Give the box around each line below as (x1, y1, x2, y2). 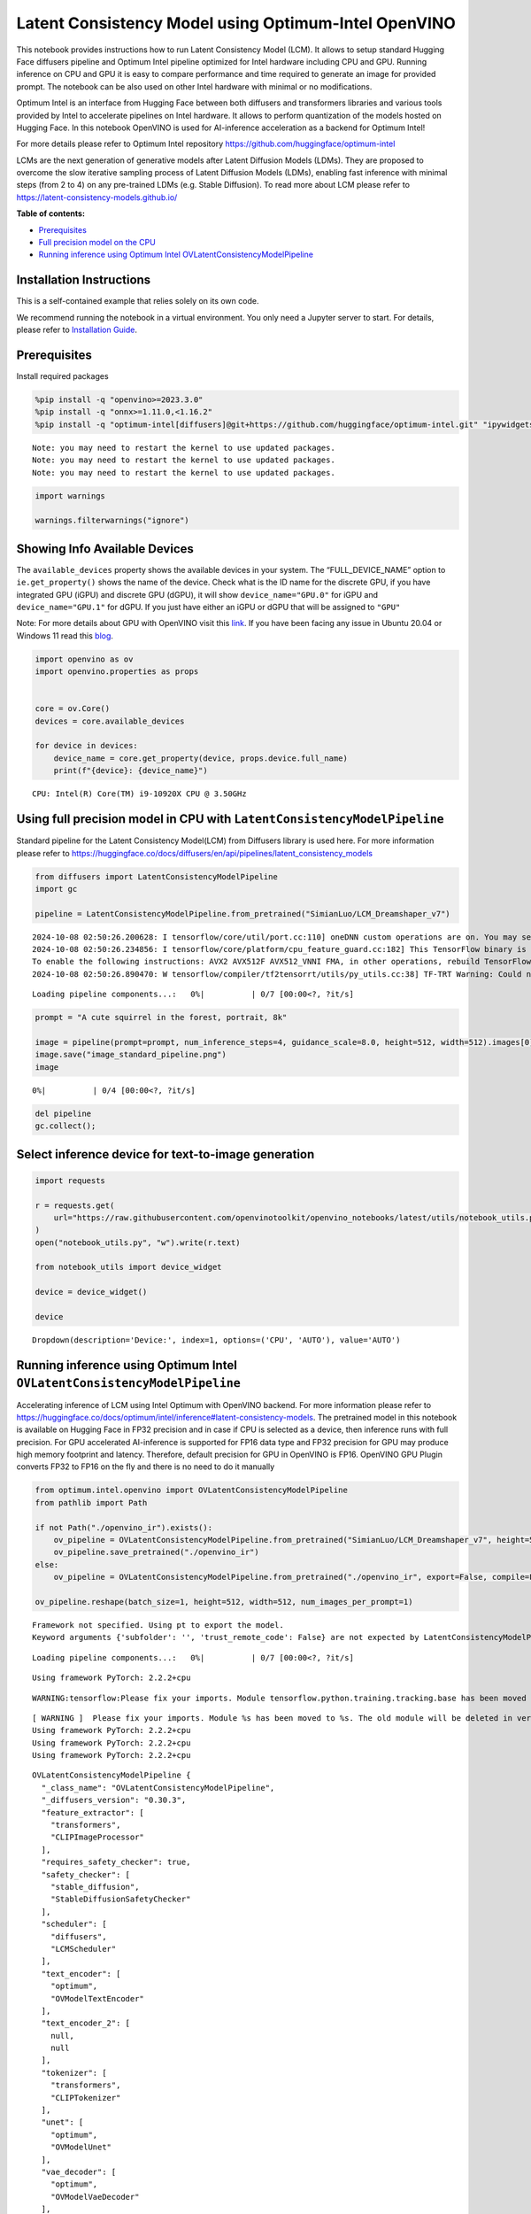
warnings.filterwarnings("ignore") (35, 515, 189, 526)
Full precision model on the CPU (38, 237, 157, 248)
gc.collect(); (35, 1121, 96, 1131)
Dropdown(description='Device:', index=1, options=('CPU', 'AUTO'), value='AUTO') (32, 1335, 401, 1345)
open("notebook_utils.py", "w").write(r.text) (35, 1237, 241, 1248)
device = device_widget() (35, 1287, 148, 1297)
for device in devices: (35, 740, 139, 751)
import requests (35, 1175, 106, 1186)
